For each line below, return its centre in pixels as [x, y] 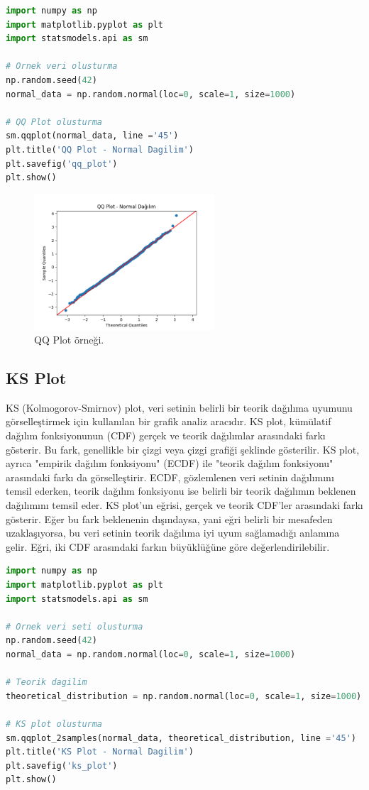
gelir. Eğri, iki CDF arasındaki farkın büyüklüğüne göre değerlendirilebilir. [168, 546]
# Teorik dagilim [46, 682]
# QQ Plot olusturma [54, 122]
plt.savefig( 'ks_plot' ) [62, 766]
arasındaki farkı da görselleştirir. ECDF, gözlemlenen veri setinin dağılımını [170, 477]
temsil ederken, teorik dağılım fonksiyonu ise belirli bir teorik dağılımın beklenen [181, 491]
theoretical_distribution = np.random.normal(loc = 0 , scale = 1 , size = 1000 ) [184, 696]
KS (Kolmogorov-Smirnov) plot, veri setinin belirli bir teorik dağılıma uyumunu [179, 407]
